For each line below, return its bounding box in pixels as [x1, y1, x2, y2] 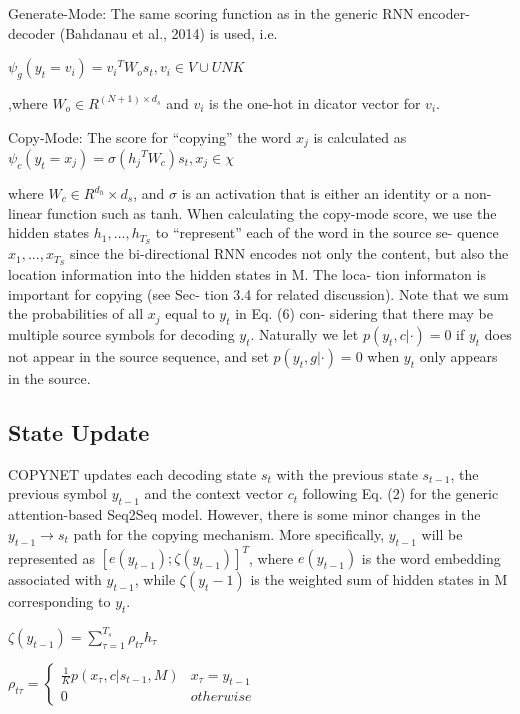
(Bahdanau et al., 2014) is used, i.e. [59, 22, 278, 43]
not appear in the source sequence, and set [8, 345, 269, 366]
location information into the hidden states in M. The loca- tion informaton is [8, 263, 486, 284]
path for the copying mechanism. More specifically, [73, 523, 385, 544]
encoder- [418, 3, 470, 23]
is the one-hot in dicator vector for [209, 92, 421, 113]
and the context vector [144, 483, 283, 504]
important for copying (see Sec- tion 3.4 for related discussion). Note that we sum [8, 283, 509, 304]
